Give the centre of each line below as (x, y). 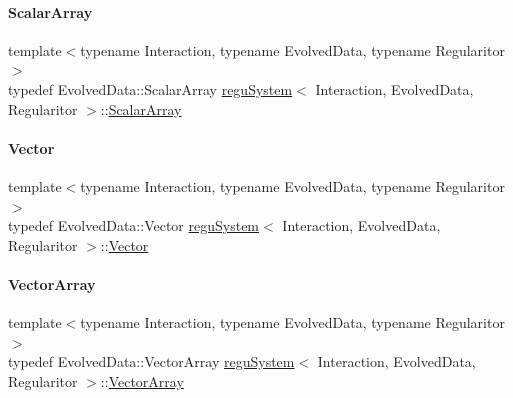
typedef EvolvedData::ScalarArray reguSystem (150, 88)
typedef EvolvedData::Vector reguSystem (134, 225)
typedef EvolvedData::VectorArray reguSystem (151, 361)
